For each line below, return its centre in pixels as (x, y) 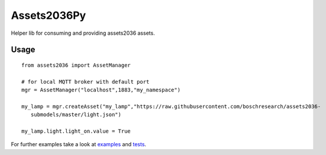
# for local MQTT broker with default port (85, 82)
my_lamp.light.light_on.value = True (76, 131)
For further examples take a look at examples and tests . (79, 144)
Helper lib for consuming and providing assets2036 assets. (83, 33)
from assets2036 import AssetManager (76, 65)
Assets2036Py (49, 15)
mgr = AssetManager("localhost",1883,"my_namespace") (101, 90)
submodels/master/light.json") (76, 115)
